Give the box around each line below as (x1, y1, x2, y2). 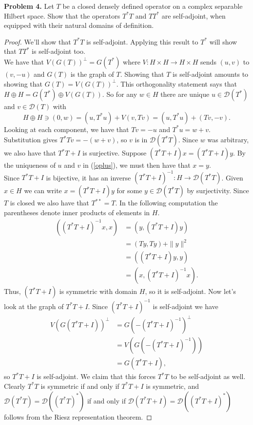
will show (209, 36, 237, 46)
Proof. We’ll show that (4, 36, 71, 46)
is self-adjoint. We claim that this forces (37, 371, 156, 381)
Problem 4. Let (4, 1, 54, 11)
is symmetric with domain (59, 286, 137, 296)
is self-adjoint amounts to (173, 68, 249, 79)
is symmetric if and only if (40, 380, 119, 391)
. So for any (102, 89, 137, 99)
